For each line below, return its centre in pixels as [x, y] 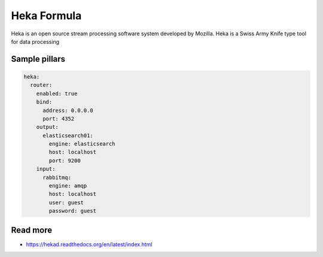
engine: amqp [68, 186]
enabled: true [57, 93]
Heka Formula [46, 16]
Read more [32, 230]
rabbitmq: [57, 177]
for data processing [35, 41]
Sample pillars [38, 59]
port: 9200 [65, 161]
